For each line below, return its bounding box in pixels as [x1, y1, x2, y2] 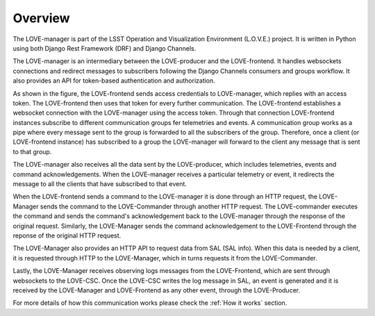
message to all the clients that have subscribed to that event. [12, 180, 187, 188]
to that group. [12, 147, 52, 156]
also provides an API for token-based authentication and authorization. [12, 76, 215, 85]
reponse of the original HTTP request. [12, 231, 122, 240]
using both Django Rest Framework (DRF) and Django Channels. [12, 44, 197, 52]
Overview [12, 10, 70, 26]
